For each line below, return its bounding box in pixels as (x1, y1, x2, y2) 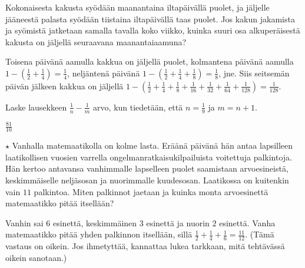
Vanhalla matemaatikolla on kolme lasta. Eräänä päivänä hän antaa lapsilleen (12, 139, 293, 152)
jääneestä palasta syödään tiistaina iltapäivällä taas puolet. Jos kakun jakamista (5, 12, 295, 25)
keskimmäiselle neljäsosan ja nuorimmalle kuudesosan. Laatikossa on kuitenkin (5, 173, 289, 186)
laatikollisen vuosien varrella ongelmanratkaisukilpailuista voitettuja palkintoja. (5, 150, 293, 163)
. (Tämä (245, 228, 274, 240)
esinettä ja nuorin (146, 216, 210, 229)
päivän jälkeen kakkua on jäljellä (5, 79, 124, 92)
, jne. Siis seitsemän (218, 66, 290, 79)
